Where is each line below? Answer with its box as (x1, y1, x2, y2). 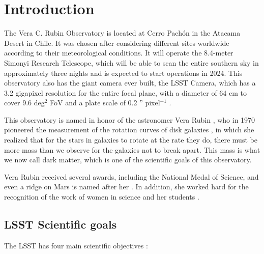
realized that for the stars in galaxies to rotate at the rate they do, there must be (4, 134, 257, 145)
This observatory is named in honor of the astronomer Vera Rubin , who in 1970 (4, 114, 255, 125)
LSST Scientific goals (4, 216, 117, 232)
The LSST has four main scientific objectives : (4, 240, 148, 250)
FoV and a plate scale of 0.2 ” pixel (50, 97, 160, 108)
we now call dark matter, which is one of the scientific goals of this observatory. (4, 154, 252, 165)
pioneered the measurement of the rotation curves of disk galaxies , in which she (4, 124, 254, 135)
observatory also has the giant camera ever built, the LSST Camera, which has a (4, 77, 256, 88)
